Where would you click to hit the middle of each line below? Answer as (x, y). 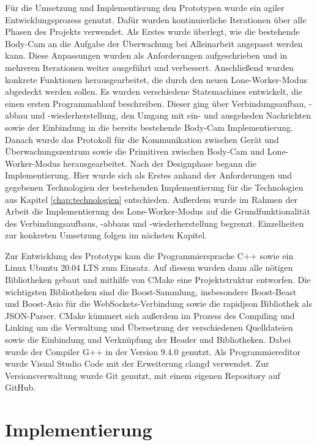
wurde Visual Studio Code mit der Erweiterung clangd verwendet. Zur (137, 363)
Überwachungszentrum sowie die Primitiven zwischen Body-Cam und (135, 151)
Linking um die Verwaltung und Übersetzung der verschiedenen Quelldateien (149, 327)
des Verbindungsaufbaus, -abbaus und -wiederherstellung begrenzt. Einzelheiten (155, 223)
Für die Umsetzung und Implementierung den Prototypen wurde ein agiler (145, 7)
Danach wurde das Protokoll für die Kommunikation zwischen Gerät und (142, 139)
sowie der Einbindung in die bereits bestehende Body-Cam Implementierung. (149, 127)
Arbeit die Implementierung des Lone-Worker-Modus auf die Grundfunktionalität (158, 211)
